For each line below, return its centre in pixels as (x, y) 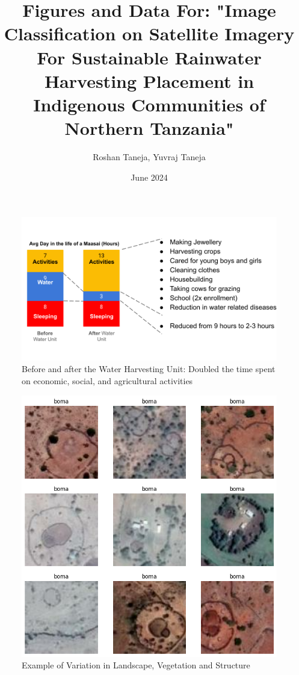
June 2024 (149, 177)
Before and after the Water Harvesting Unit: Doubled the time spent (149, 369)
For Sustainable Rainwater (149, 57)
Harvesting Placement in (149, 80)
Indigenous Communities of (149, 104)
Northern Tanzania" (149, 128)
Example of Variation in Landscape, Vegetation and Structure (136, 665)
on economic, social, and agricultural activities (107, 380)
